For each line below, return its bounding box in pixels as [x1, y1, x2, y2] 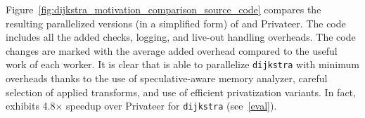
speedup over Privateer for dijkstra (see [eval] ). [66, 98, 277, 113]
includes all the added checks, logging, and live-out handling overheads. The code [6, 29, 356, 44]
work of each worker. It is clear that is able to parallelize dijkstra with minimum [6, 57, 359, 72]
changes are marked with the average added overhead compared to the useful [6, 43, 338, 58]
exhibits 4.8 [6, 98, 56, 113]
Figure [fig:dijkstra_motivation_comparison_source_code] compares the [6, 2, 321, 16]
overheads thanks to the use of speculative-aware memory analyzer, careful [6, 71, 328, 86]
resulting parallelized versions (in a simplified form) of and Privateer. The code [6, 15, 346, 30]
